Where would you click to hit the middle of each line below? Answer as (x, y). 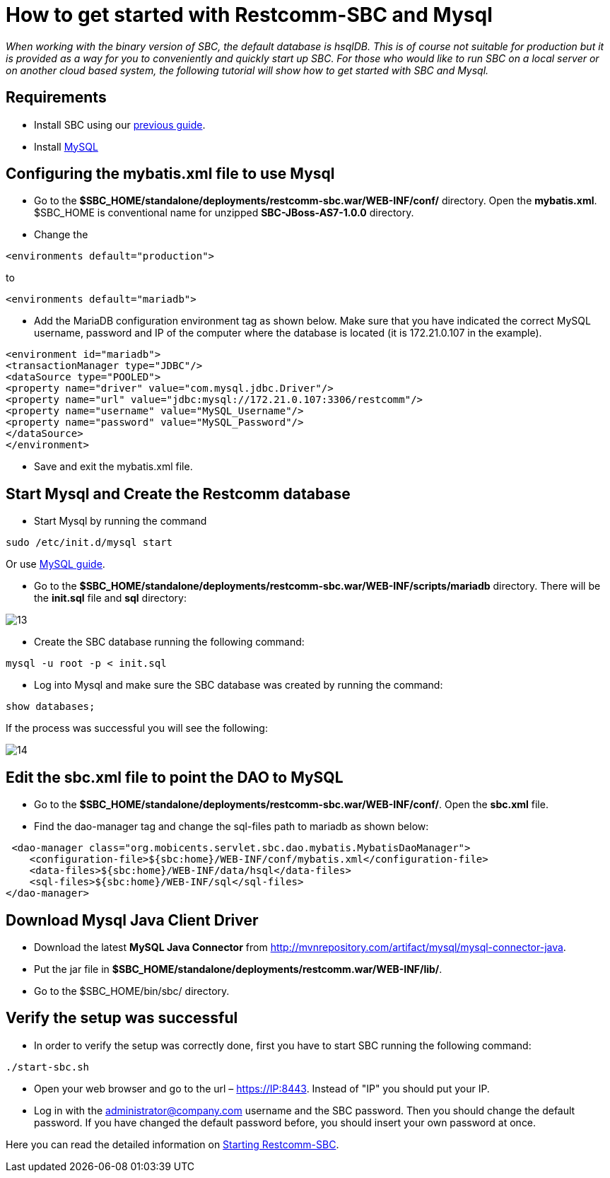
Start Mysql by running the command (121, 521)
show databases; (51, 707)
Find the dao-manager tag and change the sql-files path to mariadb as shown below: (231, 827)
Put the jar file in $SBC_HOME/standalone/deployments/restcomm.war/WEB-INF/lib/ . (238, 969)
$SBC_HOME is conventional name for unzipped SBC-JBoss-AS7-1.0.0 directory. (224, 213)
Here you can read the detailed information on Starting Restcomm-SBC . (172, 1144)
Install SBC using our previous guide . (120, 124)
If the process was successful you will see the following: (137, 728)
